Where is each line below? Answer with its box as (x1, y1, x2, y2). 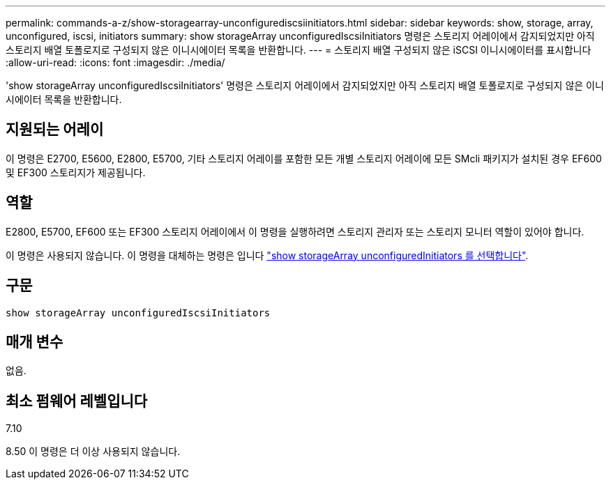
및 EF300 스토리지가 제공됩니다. (6, 166, 146, 178)
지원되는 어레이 (6, 121, 104, 139)
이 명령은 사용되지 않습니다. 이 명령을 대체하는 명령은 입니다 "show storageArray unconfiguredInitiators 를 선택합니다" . (6, 249, 529, 261)
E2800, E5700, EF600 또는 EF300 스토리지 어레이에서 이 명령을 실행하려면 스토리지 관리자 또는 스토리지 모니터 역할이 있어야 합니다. (6, 225, 584, 238)
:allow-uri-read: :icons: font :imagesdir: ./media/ (6, 56, 225, 68)
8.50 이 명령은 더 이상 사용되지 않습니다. (6, 445, 181, 458)
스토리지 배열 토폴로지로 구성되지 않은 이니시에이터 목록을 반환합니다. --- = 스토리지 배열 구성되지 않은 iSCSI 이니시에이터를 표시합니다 (6, 44, 591, 56)
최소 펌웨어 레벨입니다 (6, 392, 148, 410)
